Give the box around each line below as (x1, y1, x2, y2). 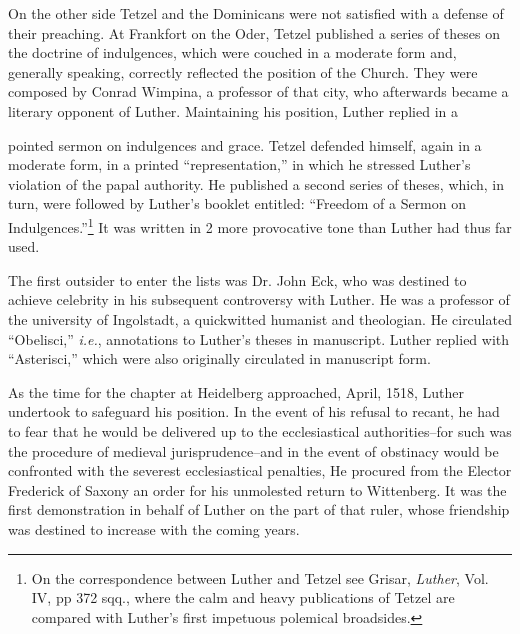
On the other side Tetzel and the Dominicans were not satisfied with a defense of (8, 3, 504, 23)
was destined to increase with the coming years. (8, 518, 300, 539)
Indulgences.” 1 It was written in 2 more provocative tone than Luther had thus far (8, 213, 512, 237)
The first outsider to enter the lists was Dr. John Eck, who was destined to (8, 269, 467, 290)
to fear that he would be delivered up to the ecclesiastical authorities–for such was (8, 420, 512, 441)
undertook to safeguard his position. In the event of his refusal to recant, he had (8, 401, 500, 422)
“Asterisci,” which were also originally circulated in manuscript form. (8, 348, 431, 369)
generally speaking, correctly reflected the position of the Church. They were (8, 61, 478, 82)
